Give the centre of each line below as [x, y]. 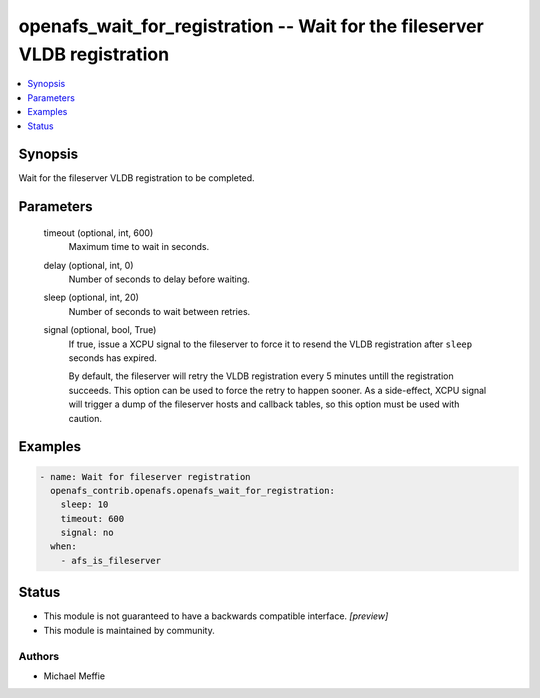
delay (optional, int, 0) [88, 265]
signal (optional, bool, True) [100, 330]
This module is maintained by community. [129, 630]
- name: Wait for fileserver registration [145, 476]
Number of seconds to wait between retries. [159, 311]
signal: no [87, 533]
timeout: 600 [92, 518]
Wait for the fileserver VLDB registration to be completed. [136, 178]
